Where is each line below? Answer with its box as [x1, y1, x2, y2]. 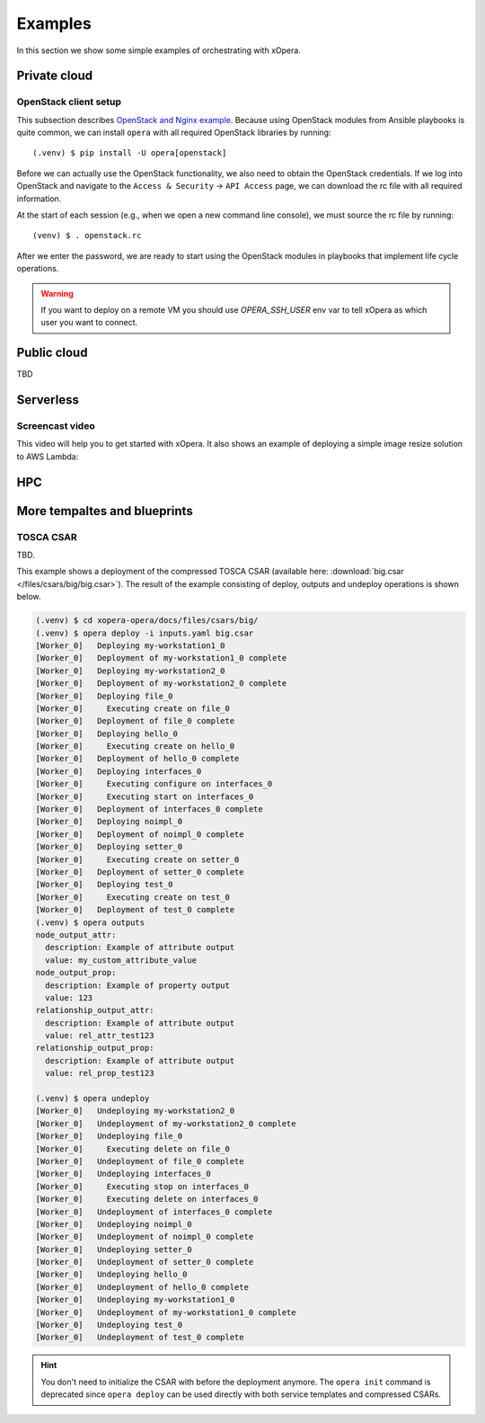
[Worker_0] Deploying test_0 [35, 879, 174, 890]
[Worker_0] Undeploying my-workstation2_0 [35, 1106, 235, 1116]
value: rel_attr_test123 [45, 1030, 154, 1041]
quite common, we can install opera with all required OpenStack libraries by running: [16, 127, 331, 138]
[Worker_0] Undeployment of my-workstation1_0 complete [35, 1307, 296, 1317]
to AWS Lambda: [16, 450, 79, 462]
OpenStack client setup [16, 95, 121, 108]
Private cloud [16, 68, 93, 84]
